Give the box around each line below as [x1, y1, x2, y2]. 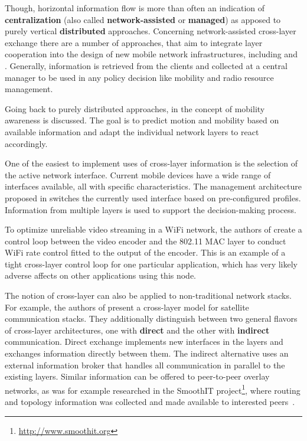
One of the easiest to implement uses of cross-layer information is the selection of [5, 157, 298, 169]
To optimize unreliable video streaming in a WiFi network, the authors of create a [5, 223, 302, 236]
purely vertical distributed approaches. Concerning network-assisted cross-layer [5, 25, 296, 37]
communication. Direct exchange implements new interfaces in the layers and [5, 335, 283, 348]
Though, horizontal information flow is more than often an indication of [5, 2, 265, 14]
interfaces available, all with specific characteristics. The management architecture [5, 180, 302, 192]
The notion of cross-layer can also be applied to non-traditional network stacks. [5, 289, 292, 302]
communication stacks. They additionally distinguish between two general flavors [5, 312, 298, 325]
